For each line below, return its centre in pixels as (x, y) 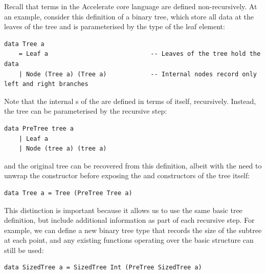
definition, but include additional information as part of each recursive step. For (129, 220)
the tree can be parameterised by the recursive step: (86, 111)
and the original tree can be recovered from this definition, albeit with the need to (133, 165)
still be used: (24, 250)
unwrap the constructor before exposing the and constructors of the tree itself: (127, 175)
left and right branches (46, 84)
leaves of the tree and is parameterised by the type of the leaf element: (115, 26)
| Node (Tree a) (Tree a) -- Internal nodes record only (138, 74)
